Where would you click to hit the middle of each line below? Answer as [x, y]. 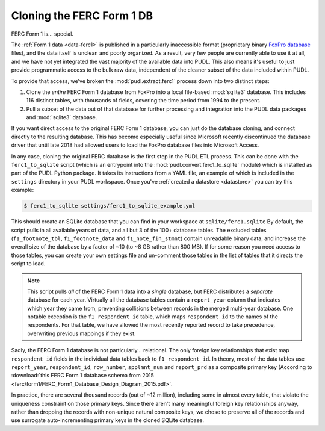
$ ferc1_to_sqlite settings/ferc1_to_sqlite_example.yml [110, 206]
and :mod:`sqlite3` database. [62, 117]
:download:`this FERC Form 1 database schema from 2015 [83, 376]
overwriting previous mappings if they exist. [82, 333]
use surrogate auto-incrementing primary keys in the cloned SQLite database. [108, 420]
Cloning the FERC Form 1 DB [82, 16]
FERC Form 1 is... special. [42, 34]
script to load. [28, 264]
